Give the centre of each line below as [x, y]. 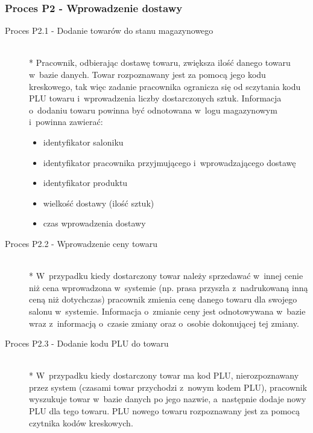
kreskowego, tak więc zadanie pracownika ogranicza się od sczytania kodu [165, 86]
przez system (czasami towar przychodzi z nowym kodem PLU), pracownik [168, 387]
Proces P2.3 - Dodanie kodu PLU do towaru [87, 343]
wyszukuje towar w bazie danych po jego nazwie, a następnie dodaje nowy [168, 399]
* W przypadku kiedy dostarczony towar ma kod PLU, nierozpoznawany [164, 375]
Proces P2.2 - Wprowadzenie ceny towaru [81, 243]
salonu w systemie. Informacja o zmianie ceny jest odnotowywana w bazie [167, 311]
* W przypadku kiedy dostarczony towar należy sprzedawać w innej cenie [166, 276]
